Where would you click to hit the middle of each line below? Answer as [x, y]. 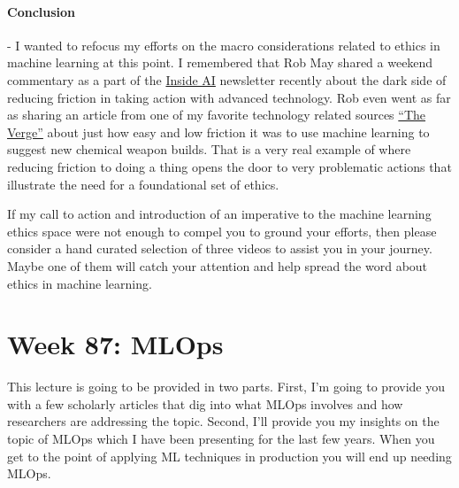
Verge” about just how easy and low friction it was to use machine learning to [218, 132]
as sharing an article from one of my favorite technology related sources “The [217, 115]
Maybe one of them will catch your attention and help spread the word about [218, 265]
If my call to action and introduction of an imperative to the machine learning [219, 214]
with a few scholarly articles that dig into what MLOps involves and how [205, 403]
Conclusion [42, 11]
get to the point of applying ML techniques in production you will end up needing [229, 456]
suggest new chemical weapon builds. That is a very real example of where [209, 149]
